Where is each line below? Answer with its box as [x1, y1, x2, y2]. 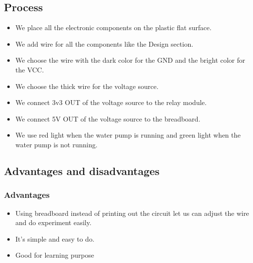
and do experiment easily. [15, 217, 91, 228]
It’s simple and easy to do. [15, 233, 94, 244]
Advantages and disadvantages [4, 163, 160, 178]
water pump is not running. [15, 139, 98, 149]
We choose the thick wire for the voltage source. [15, 81, 159, 91]
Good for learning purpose [15, 250, 94, 260]
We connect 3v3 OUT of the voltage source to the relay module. [15, 97, 207, 107]
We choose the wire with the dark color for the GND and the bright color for [15, 55, 245, 65]
